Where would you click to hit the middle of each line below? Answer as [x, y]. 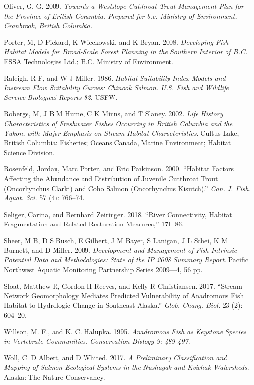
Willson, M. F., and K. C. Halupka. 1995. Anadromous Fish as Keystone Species [125, 331]
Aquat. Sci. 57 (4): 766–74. [44, 198]
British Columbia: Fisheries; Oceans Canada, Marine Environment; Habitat [118, 143]
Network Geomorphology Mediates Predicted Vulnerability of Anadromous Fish [124, 295]
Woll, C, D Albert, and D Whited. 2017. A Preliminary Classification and [115, 357]
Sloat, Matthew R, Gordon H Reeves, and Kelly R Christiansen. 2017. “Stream [123, 286]
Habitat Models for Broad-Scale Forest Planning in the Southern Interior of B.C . [126, 51]
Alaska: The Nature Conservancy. [55, 377]
